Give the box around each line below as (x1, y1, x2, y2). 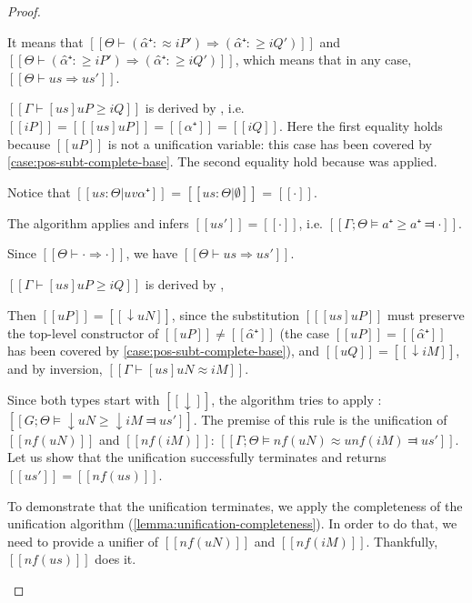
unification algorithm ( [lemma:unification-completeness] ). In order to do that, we (7, 514, 457, 533)
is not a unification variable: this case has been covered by (107, 134, 432, 153)
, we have (126, 244, 178, 263)
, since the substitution (171, 305, 300, 324)
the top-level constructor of (7, 323, 159, 342)
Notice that (7, 182, 71, 201)
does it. (95, 549, 136, 568)
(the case (279, 323, 330, 342)
